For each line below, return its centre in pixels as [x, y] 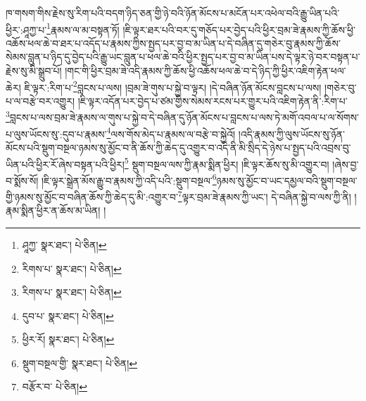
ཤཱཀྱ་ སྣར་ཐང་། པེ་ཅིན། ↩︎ [64, 244]
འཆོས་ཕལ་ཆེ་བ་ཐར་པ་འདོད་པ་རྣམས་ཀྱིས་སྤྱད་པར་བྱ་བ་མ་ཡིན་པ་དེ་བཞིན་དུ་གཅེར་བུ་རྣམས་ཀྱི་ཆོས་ [173, 43]
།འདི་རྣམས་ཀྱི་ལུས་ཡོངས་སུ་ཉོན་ [292, 134]
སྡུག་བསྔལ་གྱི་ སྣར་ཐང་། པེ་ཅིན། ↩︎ [80, 363]
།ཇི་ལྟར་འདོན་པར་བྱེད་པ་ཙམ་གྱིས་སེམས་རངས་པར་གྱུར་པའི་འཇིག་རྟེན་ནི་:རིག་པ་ [213, 100]
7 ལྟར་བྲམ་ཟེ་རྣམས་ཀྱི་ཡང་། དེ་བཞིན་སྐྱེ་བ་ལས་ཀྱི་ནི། [264, 196]
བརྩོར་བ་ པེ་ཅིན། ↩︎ [55, 387]
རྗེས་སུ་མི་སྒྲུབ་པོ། [34, 71]
